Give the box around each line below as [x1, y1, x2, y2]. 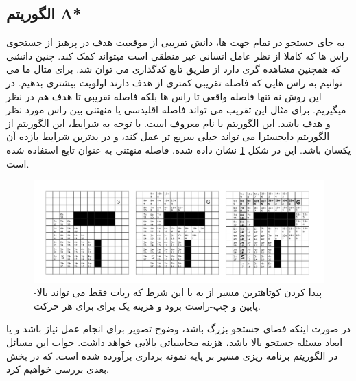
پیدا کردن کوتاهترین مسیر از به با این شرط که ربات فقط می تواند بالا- [34, 285, 322, 299]
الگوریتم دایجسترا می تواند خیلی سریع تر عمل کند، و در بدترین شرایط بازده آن [6, 129, 330, 143]
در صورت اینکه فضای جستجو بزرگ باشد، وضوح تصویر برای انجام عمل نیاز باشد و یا [6, 321, 351, 336]
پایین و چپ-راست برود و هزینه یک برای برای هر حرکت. [34, 298, 261, 312]
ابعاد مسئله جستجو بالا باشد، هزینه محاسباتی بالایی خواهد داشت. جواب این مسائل [6, 334, 343, 349]
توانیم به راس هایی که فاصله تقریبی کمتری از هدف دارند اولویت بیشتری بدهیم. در [6, 75, 342, 89]
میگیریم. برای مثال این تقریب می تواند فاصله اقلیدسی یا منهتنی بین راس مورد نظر [6, 102, 346, 117]
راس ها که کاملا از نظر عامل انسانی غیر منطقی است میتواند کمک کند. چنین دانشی [6, 48, 349, 62]
